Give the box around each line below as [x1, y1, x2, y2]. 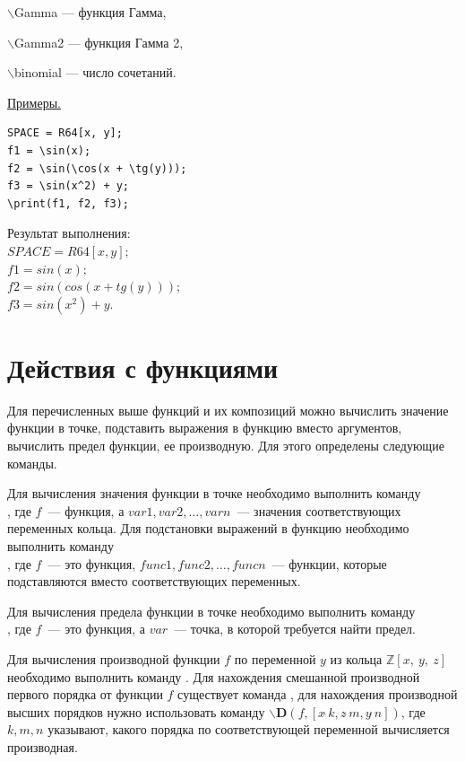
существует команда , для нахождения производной [177, 685, 458, 704]
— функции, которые [271, 554, 387, 573]
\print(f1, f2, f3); [7, 197, 130, 210]
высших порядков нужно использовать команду [7, 702, 265, 721]
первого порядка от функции [7, 685, 163, 704]
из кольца [330, 649, 383, 668]
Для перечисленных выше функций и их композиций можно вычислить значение [7, 400, 449, 419]
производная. [7, 737, 78, 756]
